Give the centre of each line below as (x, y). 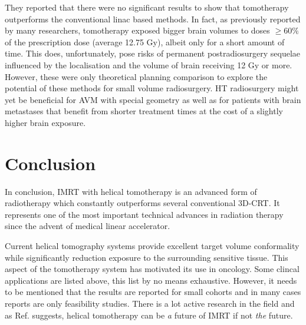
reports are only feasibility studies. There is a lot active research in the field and (150, 303)
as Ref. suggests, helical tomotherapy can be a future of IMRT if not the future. (149, 315)
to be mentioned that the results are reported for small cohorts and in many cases (153, 292)
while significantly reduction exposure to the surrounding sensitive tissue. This (147, 257)
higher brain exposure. (45, 122)
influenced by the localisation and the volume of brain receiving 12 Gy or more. (149, 64)
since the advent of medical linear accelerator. (88, 226)
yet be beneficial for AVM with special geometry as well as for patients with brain (153, 99)
